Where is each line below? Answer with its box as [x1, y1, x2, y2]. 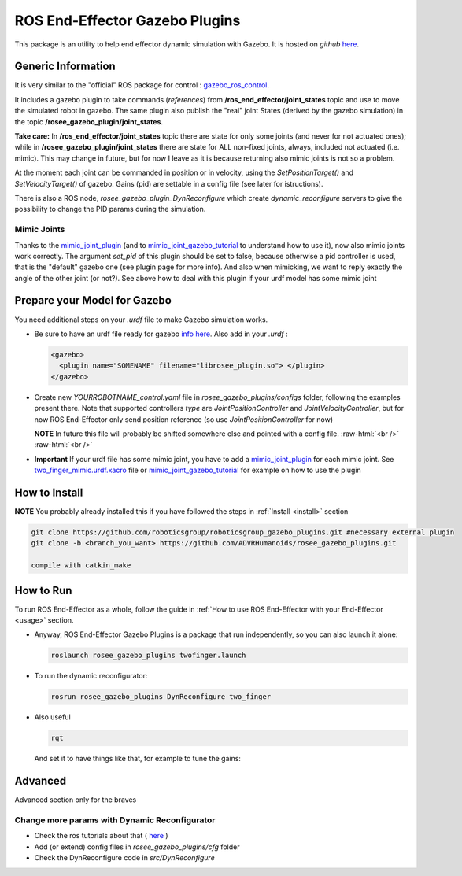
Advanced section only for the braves [14, 795, 137, 804]
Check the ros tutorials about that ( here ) [34, 831, 168, 841]
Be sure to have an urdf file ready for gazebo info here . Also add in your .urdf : [34, 329, 288, 338]
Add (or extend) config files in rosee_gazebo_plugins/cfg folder [34, 842, 240, 852]
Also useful [34, 712, 71, 722]
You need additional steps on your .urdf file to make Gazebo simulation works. [14, 315, 268, 324]
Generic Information [14, 60, 116, 73]
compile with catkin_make [31, 561, 131, 570]
